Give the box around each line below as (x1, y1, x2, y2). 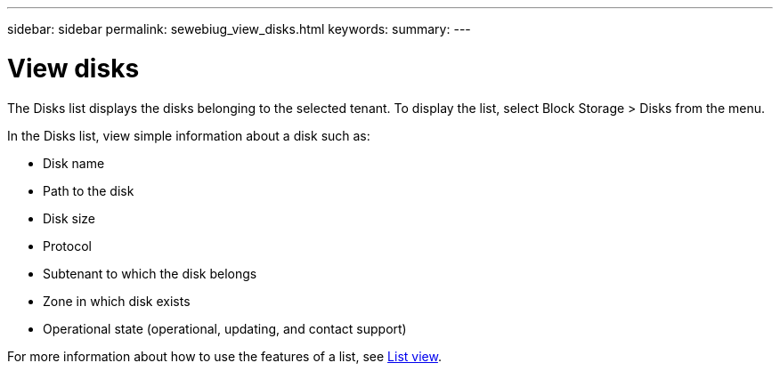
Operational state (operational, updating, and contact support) (43, 320, 407, 336)
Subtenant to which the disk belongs (43, 265, 257, 281)
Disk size (43, 210, 95, 226)
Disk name (43, 155, 105, 171)
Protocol (43, 238, 92, 254)
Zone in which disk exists (43, 293, 191, 309)
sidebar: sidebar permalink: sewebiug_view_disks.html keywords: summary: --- (7, 21, 471, 36)
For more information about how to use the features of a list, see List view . (7, 348, 442, 364)
